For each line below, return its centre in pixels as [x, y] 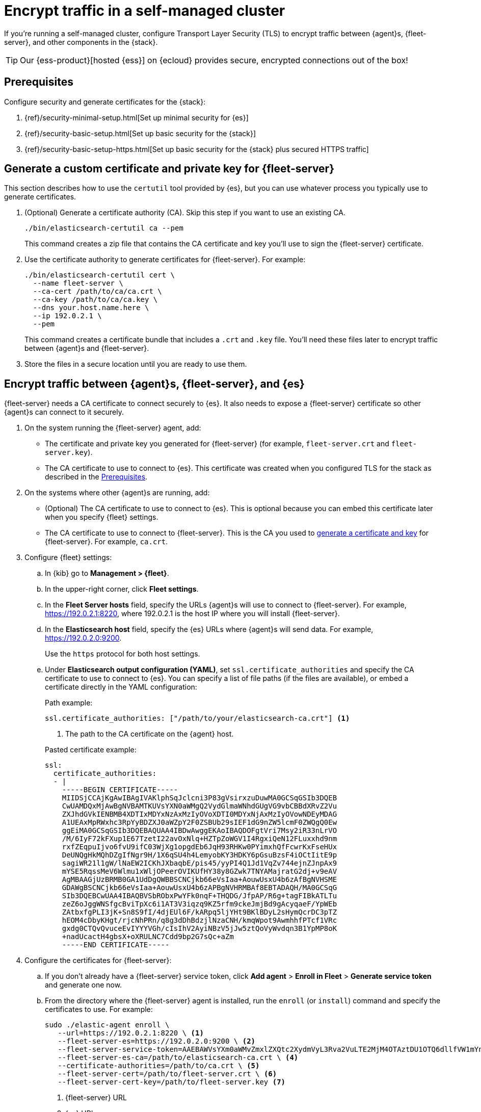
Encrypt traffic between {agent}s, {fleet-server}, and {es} [154, 384]
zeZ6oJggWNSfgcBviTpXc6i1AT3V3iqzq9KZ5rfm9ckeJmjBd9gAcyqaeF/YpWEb [199, 904]
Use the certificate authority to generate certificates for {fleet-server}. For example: [165, 260]
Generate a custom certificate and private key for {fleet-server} [169, 169]
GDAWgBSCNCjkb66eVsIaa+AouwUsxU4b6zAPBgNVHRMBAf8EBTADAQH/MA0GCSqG [199, 888]
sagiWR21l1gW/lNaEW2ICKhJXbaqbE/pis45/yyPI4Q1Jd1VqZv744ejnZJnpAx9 [199, 863]
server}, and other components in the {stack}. [81, 42]
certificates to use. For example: [99, 1009]
